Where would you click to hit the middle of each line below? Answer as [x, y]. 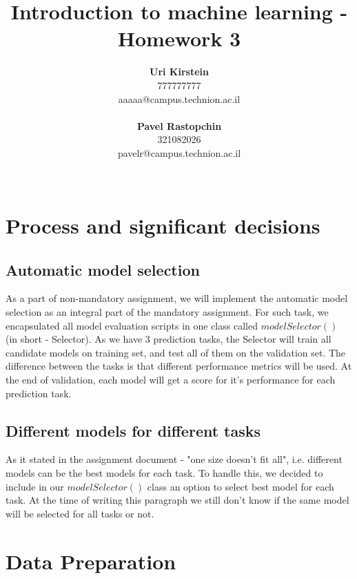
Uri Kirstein [179, 72]
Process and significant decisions [163, 226]
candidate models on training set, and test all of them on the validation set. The [176, 352]
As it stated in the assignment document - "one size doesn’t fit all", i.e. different [174, 459]
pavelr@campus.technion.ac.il [179, 152]
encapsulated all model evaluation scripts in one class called [132, 325]
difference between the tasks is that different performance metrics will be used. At [179, 366]
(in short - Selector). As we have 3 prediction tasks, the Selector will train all [169, 339]
